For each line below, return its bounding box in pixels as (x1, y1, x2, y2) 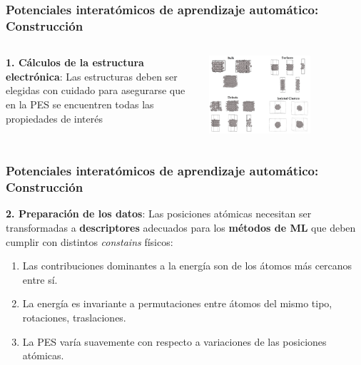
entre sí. (22, 272, 58, 287)
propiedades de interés (6, 110, 103, 125)
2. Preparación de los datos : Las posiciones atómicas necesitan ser (6, 206, 312, 221)
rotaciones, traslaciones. (22, 310, 126, 325)
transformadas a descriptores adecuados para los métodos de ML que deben (6, 220, 356, 235)
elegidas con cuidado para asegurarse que (6, 83, 185, 98)
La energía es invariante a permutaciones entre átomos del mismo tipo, (22, 296, 332, 311)
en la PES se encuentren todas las (6, 96, 154, 111)
